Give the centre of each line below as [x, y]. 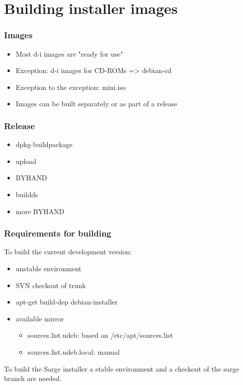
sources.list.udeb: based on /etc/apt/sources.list [100, 335]
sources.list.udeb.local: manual [74, 351]
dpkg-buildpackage [44, 144]
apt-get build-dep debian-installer [67, 302]
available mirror [40, 318]
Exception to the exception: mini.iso [71, 87]
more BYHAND [40, 211]
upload [26, 161]
